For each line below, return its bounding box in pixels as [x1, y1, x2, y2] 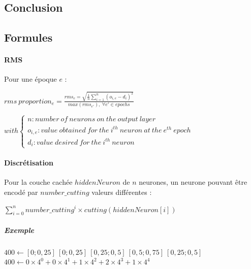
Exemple [4, 224, 34, 235]
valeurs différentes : [91, 186, 152, 197]
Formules [4, 29, 53, 45]
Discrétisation [4, 157, 53, 168]
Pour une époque [4, 74, 57, 84]
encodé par [4, 186, 38, 197]
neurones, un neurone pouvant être [139, 177, 247, 187]
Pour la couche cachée [4, 177, 73, 187]
